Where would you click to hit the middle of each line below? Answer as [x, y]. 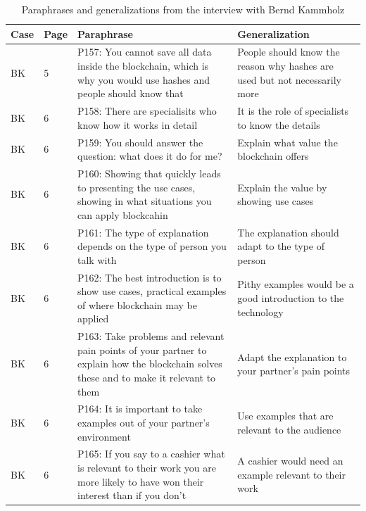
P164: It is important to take [140, 409]
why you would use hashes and [144, 79]
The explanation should [288, 232]
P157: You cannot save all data [145, 52]
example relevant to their [291, 474]
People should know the [289, 52]
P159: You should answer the [140, 142]
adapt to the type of [281, 246]
